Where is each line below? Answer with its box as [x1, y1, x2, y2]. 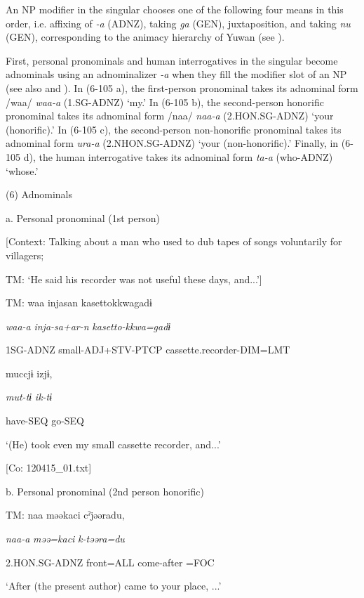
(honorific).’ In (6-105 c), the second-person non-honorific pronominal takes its [6, 122, 342, 136]
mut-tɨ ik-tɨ [6, 389, 53, 404]
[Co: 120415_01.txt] [6, 460, 92, 475]
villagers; [6, 247, 44, 262]
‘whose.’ [6, 163, 39, 178]
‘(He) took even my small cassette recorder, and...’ [6, 436, 221, 451]
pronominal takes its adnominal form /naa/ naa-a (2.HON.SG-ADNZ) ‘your [6, 108, 334, 123]
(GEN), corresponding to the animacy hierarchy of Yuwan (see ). [6, 30, 285, 44]
